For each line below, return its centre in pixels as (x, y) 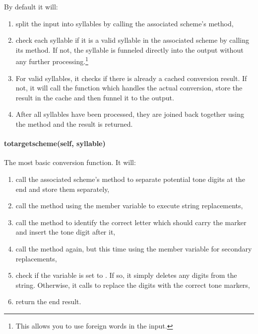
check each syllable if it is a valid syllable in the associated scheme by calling (132, 40)
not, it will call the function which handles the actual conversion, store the (129, 88)
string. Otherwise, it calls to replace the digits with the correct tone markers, (133, 285)
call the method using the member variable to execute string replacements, (129, 206)
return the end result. (48, 301)
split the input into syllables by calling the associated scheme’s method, (125, 23)
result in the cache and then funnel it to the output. (95, 97)
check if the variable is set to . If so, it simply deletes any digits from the (126, 275)
